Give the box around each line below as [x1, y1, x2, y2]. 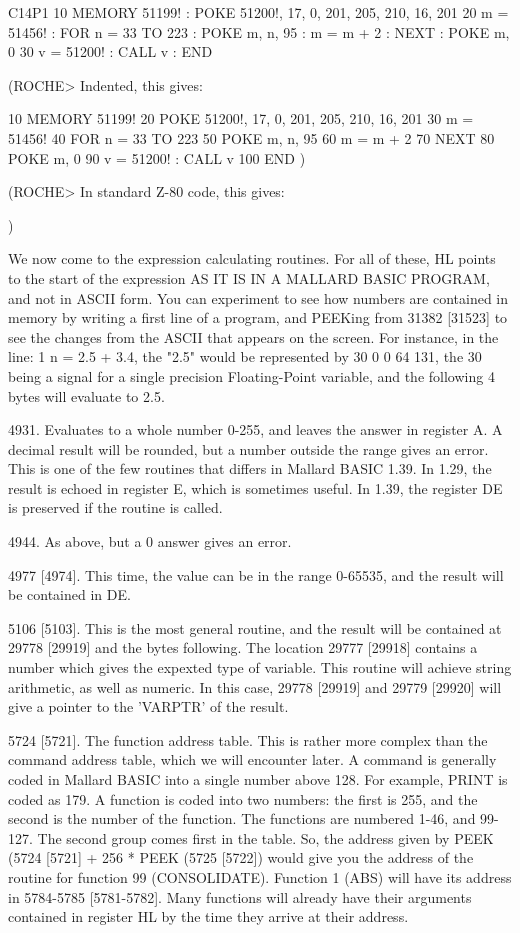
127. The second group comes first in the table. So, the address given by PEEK [8, 827, 494, 848]
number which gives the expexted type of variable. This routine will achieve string [8, 657, 512, 678]
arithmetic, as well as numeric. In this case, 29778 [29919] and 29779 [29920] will [8, 676, 502, 697]
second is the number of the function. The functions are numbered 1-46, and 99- [8, 808, 499, 829]
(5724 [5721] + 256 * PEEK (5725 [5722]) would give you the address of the [8, 847, 474, 868]
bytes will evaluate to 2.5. [8, 385, 165, 406]
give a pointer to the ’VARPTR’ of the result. [8, 696, 289, 717]
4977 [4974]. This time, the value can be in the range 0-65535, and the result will [8, 564, 504, 585]
